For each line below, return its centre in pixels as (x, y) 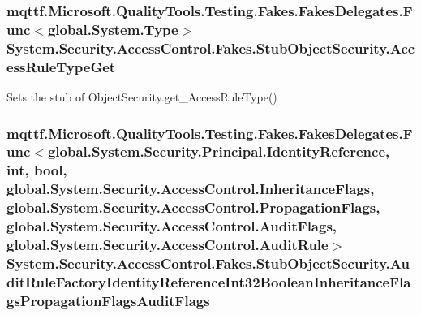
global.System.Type (113, 29)
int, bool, (37, 170)
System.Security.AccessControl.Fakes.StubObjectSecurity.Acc (211, 47)
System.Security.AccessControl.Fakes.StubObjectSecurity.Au (208, 263)
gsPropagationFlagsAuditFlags (108, 300)
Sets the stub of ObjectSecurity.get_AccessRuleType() (142, 96)
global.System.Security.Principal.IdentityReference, (219, 151)
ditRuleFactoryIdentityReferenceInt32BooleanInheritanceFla (209, 281)
